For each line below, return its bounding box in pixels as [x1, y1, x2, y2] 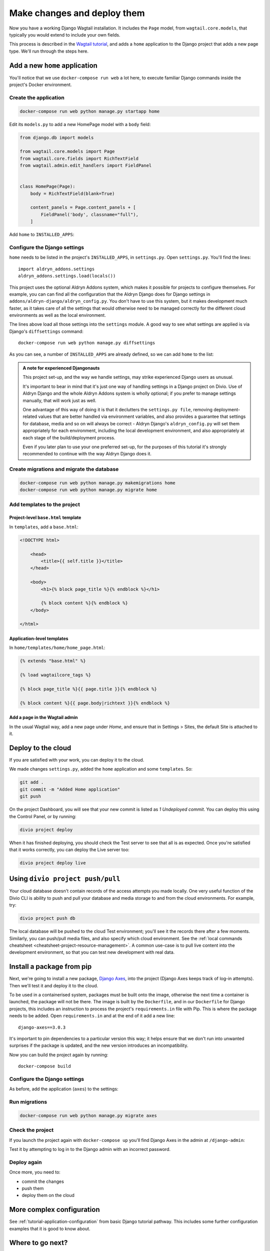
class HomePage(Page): [19, 184, 75, 190]
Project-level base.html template [9, 514, 81, 520]
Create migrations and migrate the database [9, 466, 119, 473]
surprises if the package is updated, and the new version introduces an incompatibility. [9, 1042, 188, 1048]
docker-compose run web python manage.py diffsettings [18, 340, 155, 346]
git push [19, 794, 41, 799]
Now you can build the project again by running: [9, 1051, 108, 1058]
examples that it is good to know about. [9, 1225, 90, 1231]
